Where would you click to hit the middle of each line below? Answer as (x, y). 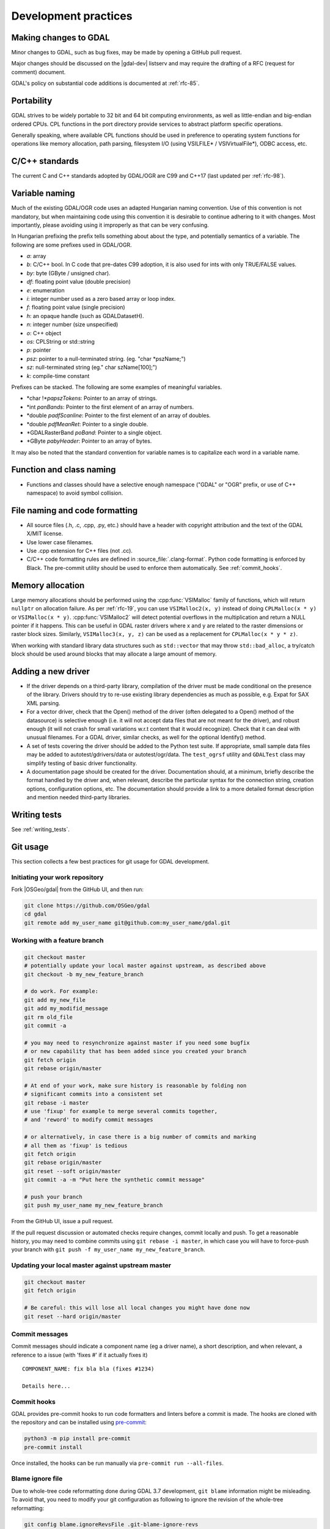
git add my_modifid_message (66, 1009)
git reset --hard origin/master (73, 1316)
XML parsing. (43, 703)
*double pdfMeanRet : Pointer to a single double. (87, 424)
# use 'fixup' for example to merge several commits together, (121, 1111)
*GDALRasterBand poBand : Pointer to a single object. (94, 432)
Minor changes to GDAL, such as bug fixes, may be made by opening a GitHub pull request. (127, 53)
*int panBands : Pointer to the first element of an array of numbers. (110, 407)
